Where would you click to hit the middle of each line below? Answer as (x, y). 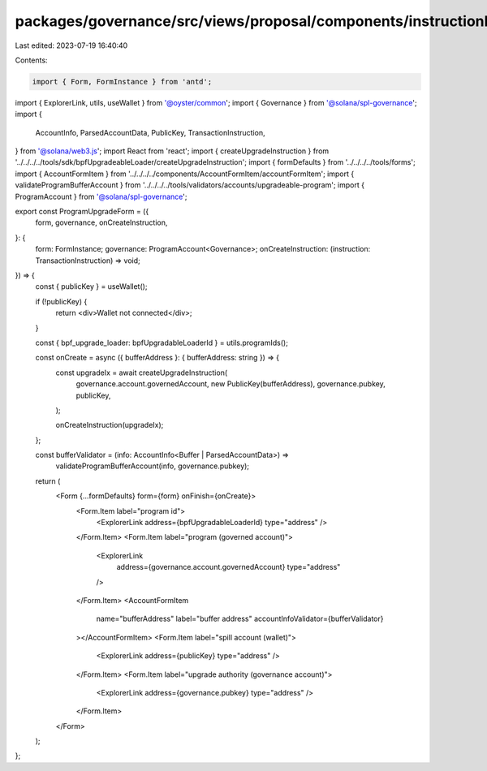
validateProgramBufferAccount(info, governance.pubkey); (153, 466)
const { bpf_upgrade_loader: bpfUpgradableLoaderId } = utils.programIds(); (162, 342)
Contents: (31, 60)
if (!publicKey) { (61, 301)
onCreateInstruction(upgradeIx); (110, 425)
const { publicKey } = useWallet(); (91, 286)
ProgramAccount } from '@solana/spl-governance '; (101, 196)
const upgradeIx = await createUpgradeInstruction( (142, 373)
